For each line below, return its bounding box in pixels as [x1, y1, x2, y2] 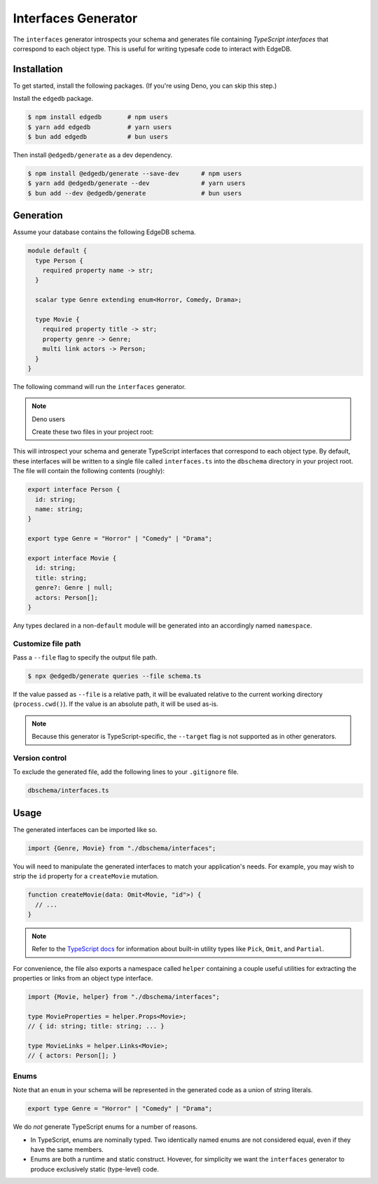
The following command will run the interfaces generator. [13, 382, 186, 390]
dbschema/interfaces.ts [27, 787, 110, 795]
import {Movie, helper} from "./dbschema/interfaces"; [27, 993, 220, 1001]
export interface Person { [27, 486, 120, 494]
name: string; [35, 505, 84, 513]
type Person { [35, 257, 84, 264]
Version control [13, 753, 66, 763]
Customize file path [13, 639, 81, 648]
